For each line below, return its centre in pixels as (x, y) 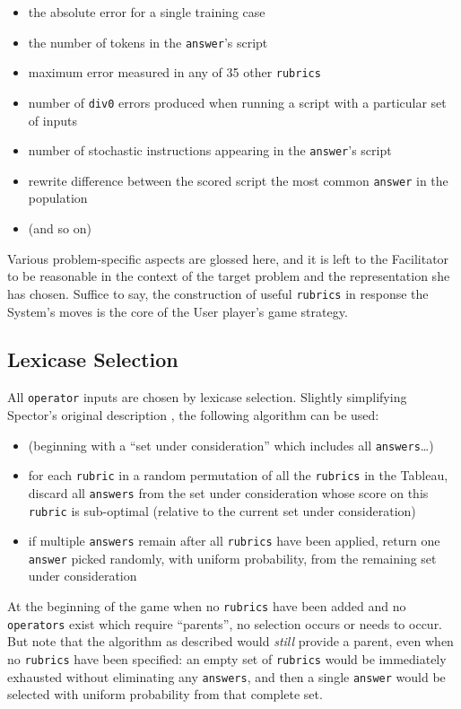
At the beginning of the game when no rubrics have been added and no (207, 606)
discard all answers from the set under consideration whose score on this (228, 492)
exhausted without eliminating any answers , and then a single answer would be (226, 676)
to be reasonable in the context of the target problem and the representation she (229, 276)
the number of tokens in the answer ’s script (148, 42)
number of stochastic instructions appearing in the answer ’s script (210, 150)
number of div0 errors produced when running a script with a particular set (237, 102)
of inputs (52, 120)
